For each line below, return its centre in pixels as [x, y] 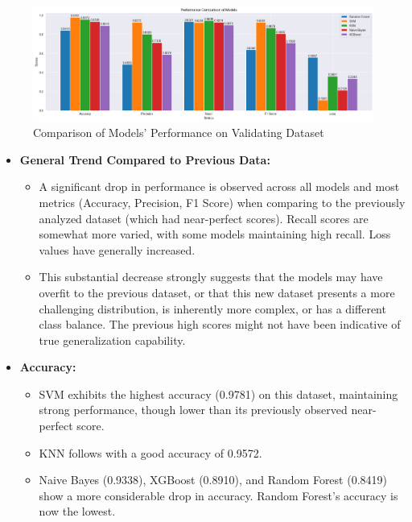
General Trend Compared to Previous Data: [145, 159]
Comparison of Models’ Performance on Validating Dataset [179, 133]
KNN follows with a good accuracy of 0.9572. [150, 452]
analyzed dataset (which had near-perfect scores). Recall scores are [204, 218]
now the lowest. [77, 511]
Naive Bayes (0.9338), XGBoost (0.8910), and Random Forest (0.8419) [213, 480]
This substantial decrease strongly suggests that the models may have [211, 277]
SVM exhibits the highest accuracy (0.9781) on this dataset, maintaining [218, 394]
